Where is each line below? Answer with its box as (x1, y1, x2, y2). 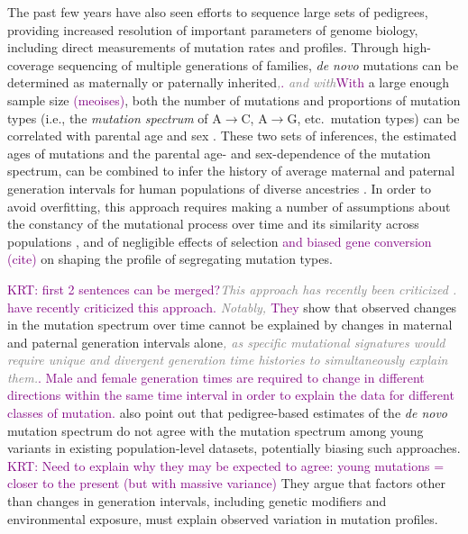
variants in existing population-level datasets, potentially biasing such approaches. (7, 439, 461, 457)
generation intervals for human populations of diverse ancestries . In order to (7, 178, 432, 197)
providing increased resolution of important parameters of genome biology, (7, 20, 418, 39)
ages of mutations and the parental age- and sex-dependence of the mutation (7, 143, 431, 162)
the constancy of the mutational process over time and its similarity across (7, 214, 419, 233)
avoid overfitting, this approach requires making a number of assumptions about (7, 196, 451, 215)
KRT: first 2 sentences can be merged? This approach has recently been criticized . (7, 279, 457, 298)
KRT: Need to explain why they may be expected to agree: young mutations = (7, 456, 445, 475)
